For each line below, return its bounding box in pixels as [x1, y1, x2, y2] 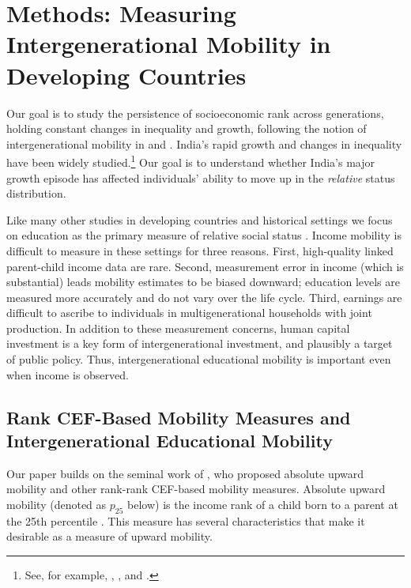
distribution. [6, 185, 66, 202]
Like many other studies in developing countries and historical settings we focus [6, 211, 393, 228]
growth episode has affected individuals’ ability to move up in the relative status [6, 169, 395, 186]
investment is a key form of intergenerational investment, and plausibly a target [6, 335, 393, 352]
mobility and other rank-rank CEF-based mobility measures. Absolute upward [6, 481, 386, 497]
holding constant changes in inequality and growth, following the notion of [6, 120, 367, 137]
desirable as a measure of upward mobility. [6, 528, 213, 545]
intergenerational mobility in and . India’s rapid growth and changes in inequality [6, 135, 402, 152]
